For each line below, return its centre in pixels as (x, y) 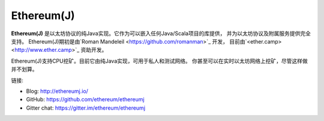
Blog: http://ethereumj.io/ (57, 91)
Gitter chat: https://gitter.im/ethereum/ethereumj (86, 108)
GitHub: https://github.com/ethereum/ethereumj (85, 100)
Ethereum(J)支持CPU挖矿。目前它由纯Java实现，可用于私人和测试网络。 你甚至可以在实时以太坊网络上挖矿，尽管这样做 (160, 61)
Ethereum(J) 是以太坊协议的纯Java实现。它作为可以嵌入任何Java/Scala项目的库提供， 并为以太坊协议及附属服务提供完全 (161, 33)
